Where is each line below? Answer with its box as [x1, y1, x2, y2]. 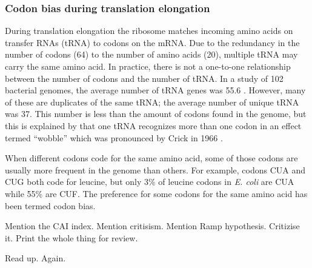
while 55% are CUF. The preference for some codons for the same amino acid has [5, 187, 308, 199]
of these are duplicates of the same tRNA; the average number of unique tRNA [5, 95, 299, 108]
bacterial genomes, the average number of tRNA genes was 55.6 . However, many [5, 84, 306, 96]
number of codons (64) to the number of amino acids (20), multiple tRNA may [5, 48, 298, 61]
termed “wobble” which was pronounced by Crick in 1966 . [5, 131, 223, 144]
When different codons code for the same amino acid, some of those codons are [5, 152, 298, 164]
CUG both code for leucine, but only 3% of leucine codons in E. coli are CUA [5, 175, 294, 188]
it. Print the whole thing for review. [5, 231, 138, 244]
